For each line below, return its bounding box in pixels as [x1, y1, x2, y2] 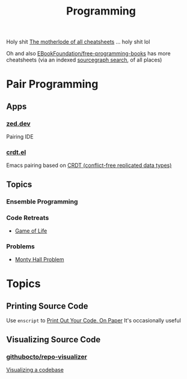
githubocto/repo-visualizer [6, 352, 87, 361]
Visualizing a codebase [6, 366, 64, 373]
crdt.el [6, 148, 26, 156]
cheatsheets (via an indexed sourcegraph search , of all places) [6, 56, 162, 64]
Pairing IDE [6, 133, 34, 140]
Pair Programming [6, 77, 99, 91]
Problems [6, 242, 35, 251]
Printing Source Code [6, 301, 88, 311]
